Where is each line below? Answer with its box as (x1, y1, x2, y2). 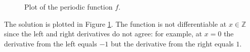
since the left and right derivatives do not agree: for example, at (4, 28, 202, 39)
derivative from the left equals (4, 38, 97, 48)
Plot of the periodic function (24, 2, 113, 12)
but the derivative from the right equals (110, 38, 234, 48)
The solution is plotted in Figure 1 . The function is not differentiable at (4, 18, 227, 29)
